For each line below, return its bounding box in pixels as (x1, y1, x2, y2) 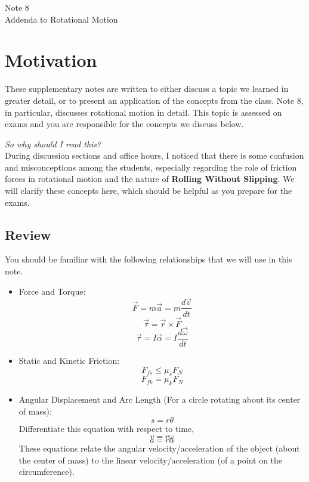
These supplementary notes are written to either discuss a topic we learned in (5, 82, 289, 95)
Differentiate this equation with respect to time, (18, 422, 194, 435)
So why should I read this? (5, 137, 101, 150)
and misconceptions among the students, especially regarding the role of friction (5, 160, 297, 173)
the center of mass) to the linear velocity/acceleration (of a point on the (18, 453, 283, 466)
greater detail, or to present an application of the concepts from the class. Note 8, (5, 94, 304, 106)
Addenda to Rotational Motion (5, 13, 118, 25)
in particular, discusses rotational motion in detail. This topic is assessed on (5, 106, 282, 118)
